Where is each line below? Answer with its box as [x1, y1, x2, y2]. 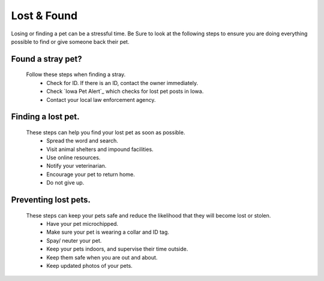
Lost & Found [11, 9, 78, 22]
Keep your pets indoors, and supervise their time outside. [46, 246, 188, 253]
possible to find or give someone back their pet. [11, 38, 130, 45]
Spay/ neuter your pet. [46, 237, 102, 244]
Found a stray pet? [11, 54, 82, 64]
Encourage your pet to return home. [46, 171, 135, 178]
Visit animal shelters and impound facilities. [46, 146, 154, 153]
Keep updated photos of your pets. [46, 262, 133, 270]
